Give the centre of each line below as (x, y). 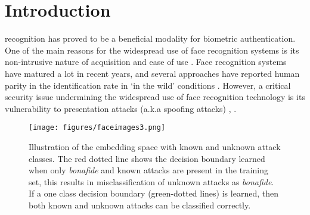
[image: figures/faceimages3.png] (97, 128)
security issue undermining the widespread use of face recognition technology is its (155, 97)
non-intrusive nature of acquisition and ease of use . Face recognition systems (146, 62)
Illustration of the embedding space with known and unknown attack (155, 146)
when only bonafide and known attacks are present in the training (149, 170)
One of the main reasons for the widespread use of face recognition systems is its (152, 50)
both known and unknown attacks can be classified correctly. (140, 205)
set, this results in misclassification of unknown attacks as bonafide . (151, 181)
